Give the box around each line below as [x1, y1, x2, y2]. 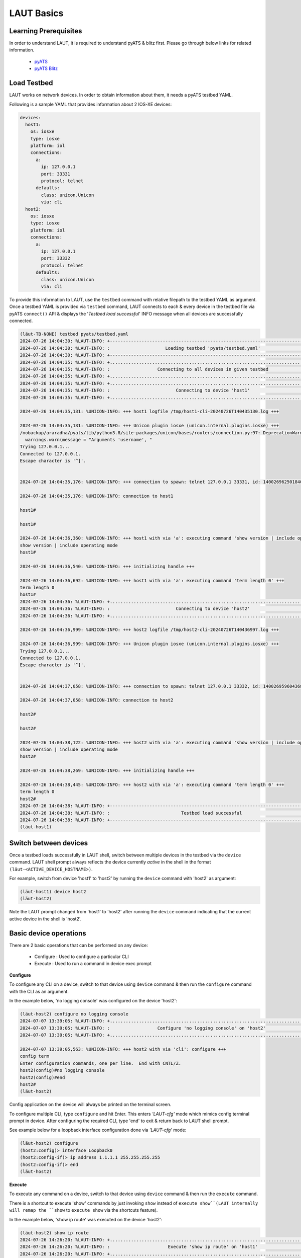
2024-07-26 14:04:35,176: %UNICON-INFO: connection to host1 [20, 493, 174, 499]
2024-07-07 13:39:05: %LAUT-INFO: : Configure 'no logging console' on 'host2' [20, 1025, 266, 1031]
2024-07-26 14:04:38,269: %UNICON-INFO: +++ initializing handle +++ [20, 768, 195, 773]
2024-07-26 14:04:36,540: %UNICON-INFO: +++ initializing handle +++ [20, 564, 195, 569]
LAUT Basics [9, 8, 64, 19]
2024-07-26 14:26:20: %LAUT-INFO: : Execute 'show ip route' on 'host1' [20, 1244, 258, 1250]
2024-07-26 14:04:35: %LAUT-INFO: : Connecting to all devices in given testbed [20, 366, 268, 372]
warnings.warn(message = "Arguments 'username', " [25, 437, 153, 442]
